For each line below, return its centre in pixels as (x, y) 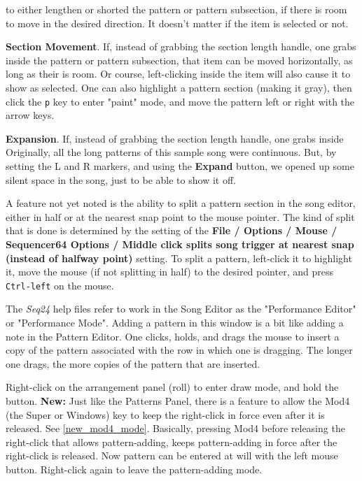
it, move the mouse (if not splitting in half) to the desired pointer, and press (169, 272)
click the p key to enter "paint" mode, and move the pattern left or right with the (180, 101)
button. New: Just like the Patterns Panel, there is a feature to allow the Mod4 (178, 400)
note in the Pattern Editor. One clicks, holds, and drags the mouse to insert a (173, 336)
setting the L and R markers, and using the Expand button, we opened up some (180, 166)
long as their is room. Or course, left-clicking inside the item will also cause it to (178, 74)
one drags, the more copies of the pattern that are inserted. (133, 363)
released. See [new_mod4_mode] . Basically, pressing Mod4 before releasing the (175, 428)
